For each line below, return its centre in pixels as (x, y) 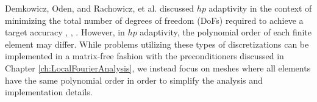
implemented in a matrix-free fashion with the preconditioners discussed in (144, 56)
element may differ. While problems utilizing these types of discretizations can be (157, 44)
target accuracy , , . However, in (65, 32)
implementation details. (49, 92)
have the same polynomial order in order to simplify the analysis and (134, 80)
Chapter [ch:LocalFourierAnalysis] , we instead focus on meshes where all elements (158, 67)
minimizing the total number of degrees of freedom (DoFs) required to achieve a (154, 20)
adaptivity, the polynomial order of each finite (226, 32)
